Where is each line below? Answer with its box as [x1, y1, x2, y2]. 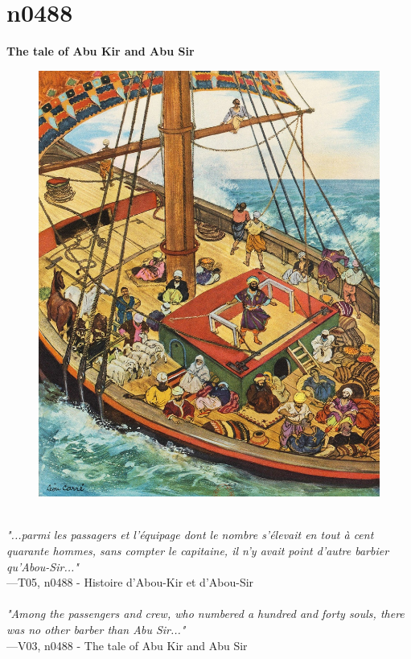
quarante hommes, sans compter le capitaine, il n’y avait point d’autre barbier [6, 542, 389, 558]
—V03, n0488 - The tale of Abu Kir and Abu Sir [6, 636, 248, 653]
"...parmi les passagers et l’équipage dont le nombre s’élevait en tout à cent [6, 526, 374, 543]
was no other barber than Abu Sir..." [6, 620, 186, 637]
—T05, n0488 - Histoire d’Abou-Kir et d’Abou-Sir [6, 574, 254, 591]
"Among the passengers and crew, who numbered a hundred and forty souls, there [6, 605, 405, 622]
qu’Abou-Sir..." [6, 558, 79, 575]
